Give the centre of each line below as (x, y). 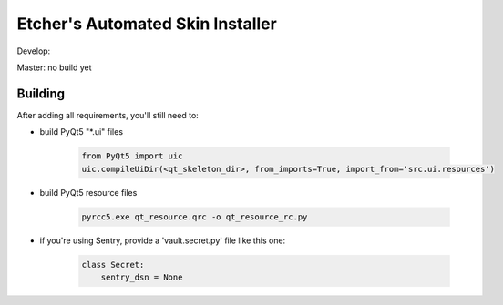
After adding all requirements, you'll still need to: (108, 115)
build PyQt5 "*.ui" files (81, 132)
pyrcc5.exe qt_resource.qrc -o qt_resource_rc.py (195, 217)
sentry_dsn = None (142, 277)
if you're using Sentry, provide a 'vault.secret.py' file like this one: (163, 240)
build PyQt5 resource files (88, 192)
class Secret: (113, 264)
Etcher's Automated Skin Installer (147, 24)
